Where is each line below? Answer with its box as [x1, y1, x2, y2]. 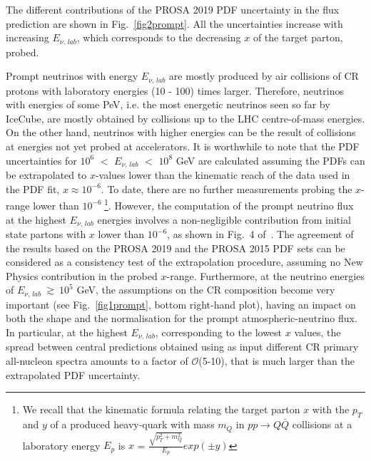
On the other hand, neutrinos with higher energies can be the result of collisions [6, 125, 356, 140]
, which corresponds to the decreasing [76, 30, 241, 45]
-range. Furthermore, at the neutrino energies [166, 268, 365, 283]
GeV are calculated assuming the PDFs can [176, 152, 365, 167]
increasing [6, 30, 49, 45]
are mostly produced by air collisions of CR [168, 68, 359, 83]
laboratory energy [22, 437, 101, 452]
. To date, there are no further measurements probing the [101, 181, 352, 196]
